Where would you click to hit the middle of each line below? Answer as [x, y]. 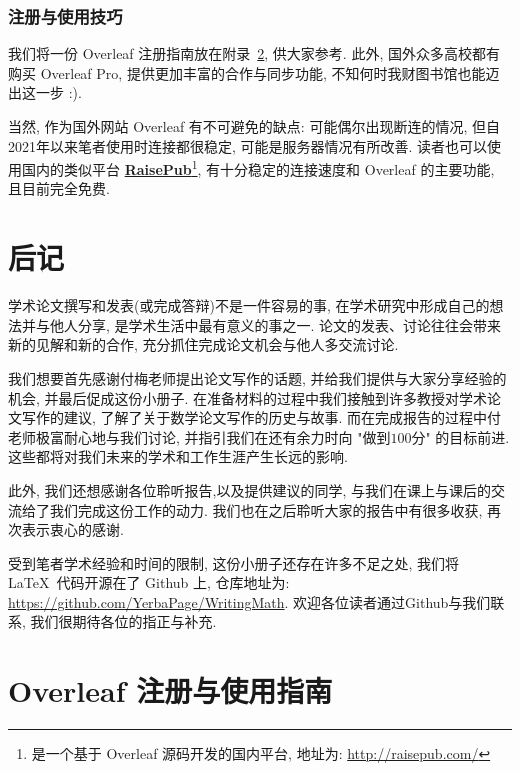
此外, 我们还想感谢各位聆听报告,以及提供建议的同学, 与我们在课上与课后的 [249, 489]
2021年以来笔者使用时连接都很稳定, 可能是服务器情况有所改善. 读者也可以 [248, 145]
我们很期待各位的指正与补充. [123, 621]
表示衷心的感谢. [72, 529]
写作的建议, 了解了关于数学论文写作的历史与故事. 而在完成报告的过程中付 [261, 417]
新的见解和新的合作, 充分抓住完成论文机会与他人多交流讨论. [203, 344]
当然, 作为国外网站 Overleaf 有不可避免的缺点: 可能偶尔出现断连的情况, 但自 [254, 126]
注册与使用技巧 [65, 15]
